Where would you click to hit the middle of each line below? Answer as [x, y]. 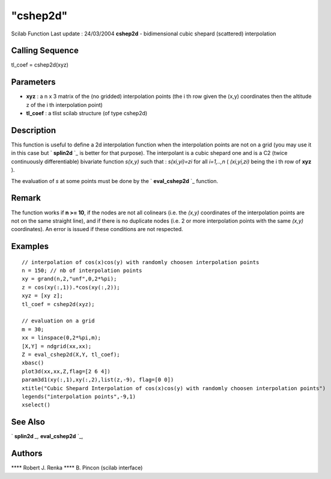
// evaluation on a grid [58, 321]
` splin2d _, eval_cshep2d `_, [47, 436]
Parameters [33, 82]
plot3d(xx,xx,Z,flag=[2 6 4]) [66, 371]
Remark [26, 198]
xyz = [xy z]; [42, 296]
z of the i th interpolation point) [65, 104]
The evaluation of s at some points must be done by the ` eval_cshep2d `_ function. [115, 181]
